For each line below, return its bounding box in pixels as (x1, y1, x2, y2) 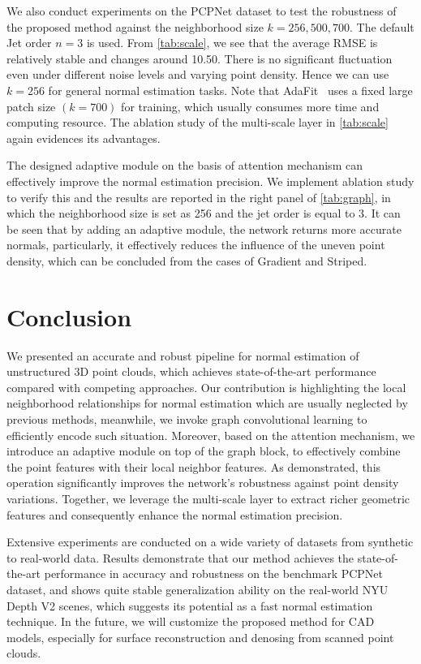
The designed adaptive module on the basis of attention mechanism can (6, 157, 363, 174)
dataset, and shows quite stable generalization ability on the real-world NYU (6, 580, 389, 597)
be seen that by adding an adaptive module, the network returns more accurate (6, 220, 402, 237)
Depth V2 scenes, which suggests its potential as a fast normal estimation (6, 597, 373, 614)
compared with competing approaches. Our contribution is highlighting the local (6, 378, 406, 395)
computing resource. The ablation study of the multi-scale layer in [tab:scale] (6, 114, 389, 131)
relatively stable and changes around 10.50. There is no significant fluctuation (6, 50, 393, 67)
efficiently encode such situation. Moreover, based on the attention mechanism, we (6, 426, 415, 443)
